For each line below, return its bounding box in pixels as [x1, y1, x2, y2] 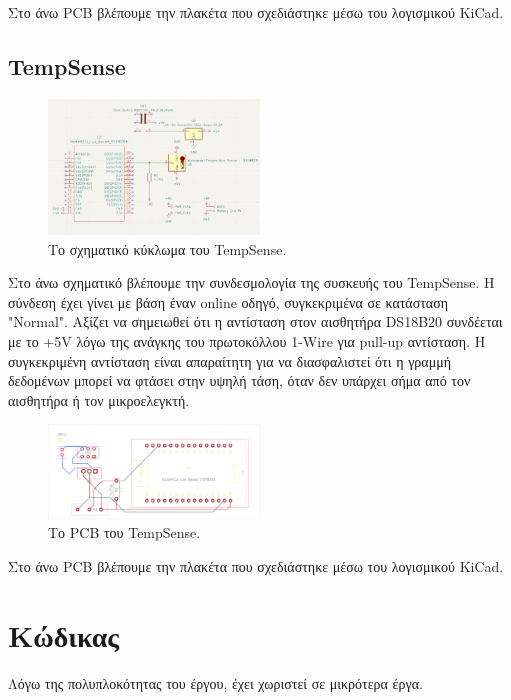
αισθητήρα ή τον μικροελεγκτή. [8, 389, 190, 410]
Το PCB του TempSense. [48, 522, 201, 543]
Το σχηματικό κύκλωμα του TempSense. [48, 238, 287, 259]
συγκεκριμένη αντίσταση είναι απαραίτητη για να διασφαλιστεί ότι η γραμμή [8, 350, 452, 371]
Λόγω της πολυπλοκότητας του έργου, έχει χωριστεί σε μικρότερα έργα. [8, 672, 423, 693]
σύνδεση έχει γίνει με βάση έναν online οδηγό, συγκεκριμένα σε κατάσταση [8, 291, 449, 312]
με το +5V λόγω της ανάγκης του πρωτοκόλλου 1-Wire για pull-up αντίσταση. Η [8, 330, 486, 351]
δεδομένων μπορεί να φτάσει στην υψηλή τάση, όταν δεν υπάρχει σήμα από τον [8, 370, 471, 391]
